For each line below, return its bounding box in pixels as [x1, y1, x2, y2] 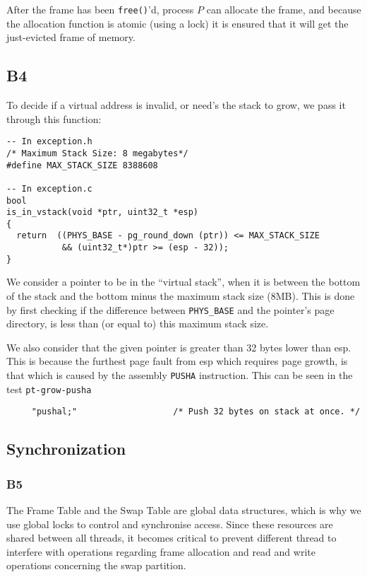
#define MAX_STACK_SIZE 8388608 [6, 160, 158, 170]
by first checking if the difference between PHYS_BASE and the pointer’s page [6, 302, 335, 317]
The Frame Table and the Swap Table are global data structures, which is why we [6, 503, 361, 518]
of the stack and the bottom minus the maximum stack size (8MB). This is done [6, 288, 355, 303]
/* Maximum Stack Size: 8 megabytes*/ [6, 148, 188, 158]
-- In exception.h [6, 136, 92, 147]
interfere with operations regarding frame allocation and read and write [6, 544, 315, 559]
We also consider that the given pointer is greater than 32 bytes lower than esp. [6, 339, 351, 354]
